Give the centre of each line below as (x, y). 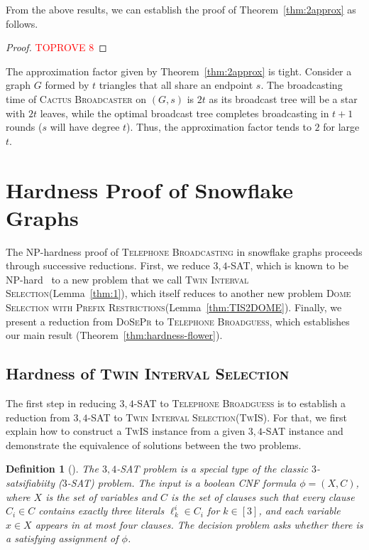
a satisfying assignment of (62, 538)
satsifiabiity (31, 482)
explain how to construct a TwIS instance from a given (126, 431)
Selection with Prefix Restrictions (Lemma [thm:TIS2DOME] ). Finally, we (174, 307)
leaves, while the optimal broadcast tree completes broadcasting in (184, 113)
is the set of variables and (101, 496)
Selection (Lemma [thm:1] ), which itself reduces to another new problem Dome (178, 293)
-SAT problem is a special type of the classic (212, 469)
